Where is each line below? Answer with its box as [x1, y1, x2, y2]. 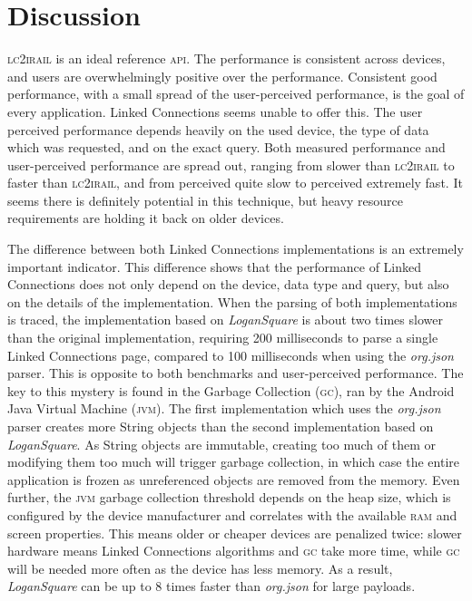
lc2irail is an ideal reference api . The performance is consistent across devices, [7, 49, 446, 68]
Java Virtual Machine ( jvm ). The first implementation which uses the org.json [7, 399, 441, 418]
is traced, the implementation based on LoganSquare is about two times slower [7, 310, 443, 329]
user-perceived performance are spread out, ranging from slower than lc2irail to [7, 155, 455, 174]
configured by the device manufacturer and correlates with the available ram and [7, 505, 457, 524]
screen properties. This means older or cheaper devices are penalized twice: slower [7, 523, 462, 542]
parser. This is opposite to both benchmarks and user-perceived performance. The [7, 364, 464, 383]
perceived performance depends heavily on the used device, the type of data [7, 120, 429, 139]
